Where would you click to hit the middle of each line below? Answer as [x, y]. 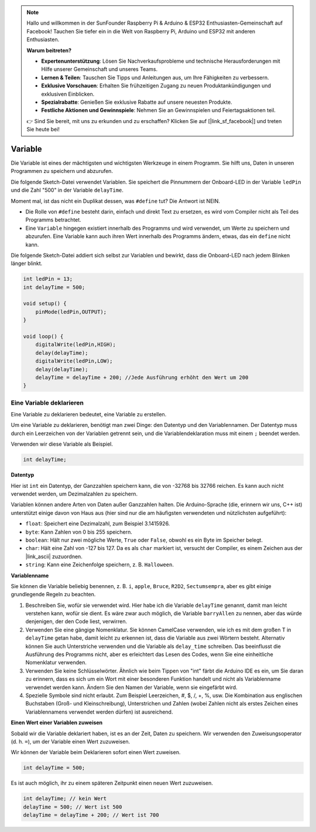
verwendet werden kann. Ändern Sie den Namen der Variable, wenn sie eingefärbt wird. [131, 687]
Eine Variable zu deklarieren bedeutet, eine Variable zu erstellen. [89, 415]
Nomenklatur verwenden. [56, 663]
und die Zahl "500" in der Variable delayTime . [67, 190]
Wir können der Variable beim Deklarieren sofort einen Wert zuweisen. [96, 752]
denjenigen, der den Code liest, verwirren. [76, 622]
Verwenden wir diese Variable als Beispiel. [62, 444]
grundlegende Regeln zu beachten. [53, 595]
